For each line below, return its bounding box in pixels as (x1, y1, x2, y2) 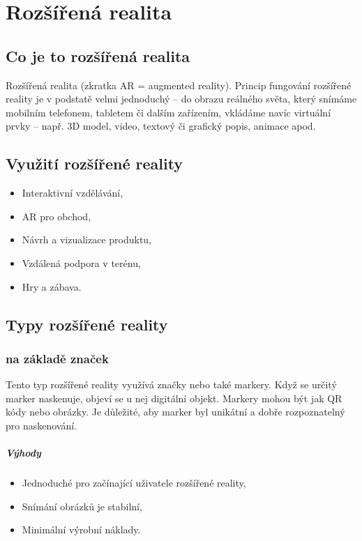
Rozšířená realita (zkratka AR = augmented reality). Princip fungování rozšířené (6, 77, 352, 92)
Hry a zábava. (22, 279, 82, 294)
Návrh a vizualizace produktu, (22, 232, 152, 247)
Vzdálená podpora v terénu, (22, 255, 141, 270)
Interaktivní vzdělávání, (22, 185, 123, 200)
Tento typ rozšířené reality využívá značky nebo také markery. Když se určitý (6, 377, 337, 392)
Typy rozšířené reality (6, 313, 168, 335)
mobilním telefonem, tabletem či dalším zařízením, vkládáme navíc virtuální (6, 105, 331, 119)
